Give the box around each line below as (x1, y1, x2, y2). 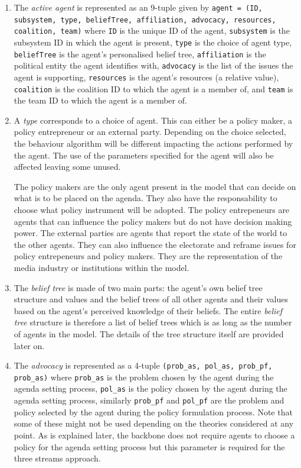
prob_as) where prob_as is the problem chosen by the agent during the (14, 370, 274, 383)
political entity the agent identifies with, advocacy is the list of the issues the (14, 59, 293, 72)
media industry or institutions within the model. (14, 261, 189, 273)
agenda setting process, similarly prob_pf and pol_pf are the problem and (14, 394, 284, 406)
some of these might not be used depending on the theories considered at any (14, 417, 294, 430)
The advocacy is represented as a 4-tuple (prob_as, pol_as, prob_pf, (14, 359, 273, 372)
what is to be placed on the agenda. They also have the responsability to (14, 192, 277, 204)
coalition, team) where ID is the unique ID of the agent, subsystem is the (14, 24, 290, 37)
